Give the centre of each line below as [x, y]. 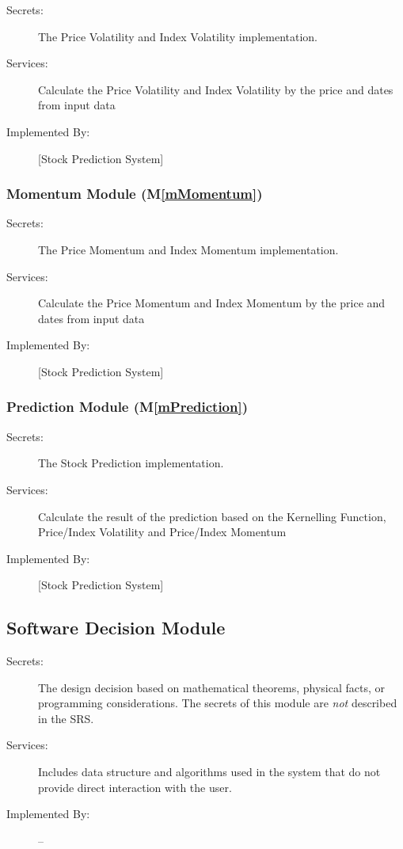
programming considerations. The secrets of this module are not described [218, 703]
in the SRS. [66, 718]
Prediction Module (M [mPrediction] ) [127, 407]
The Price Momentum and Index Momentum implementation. [188, 249]
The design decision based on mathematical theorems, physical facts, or [212, 687]
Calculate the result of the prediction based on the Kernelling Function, [212, 516]
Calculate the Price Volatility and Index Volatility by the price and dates [216, 89]
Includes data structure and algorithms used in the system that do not [209, 772]
